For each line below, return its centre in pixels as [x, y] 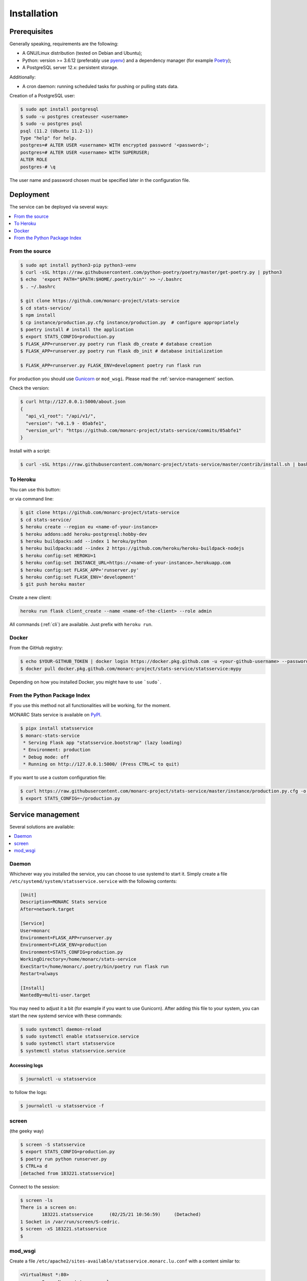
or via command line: [31, 499]
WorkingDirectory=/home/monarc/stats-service [78, 959]
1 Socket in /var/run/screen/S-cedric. [70, 1222]
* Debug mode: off [46, 757]
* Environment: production [57, 750]
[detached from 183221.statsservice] [68, 1173]
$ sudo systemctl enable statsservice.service [80, 1036]
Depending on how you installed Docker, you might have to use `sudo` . [85, 682]
